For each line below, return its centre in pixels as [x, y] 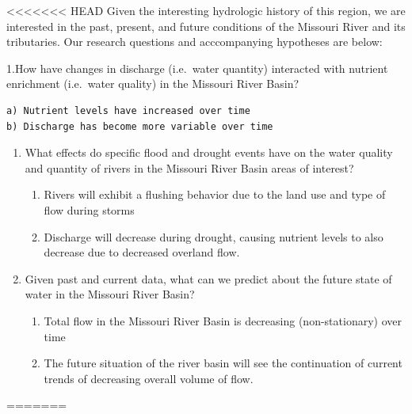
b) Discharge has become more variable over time [140, 126]
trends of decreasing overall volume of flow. [149, 378]
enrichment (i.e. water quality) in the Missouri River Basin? [153, 84]
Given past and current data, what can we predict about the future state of [208, 278]
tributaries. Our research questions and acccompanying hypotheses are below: [195, 42]
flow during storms [89, 209]
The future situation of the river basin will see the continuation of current [223, 363]
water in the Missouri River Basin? [110, 294]
